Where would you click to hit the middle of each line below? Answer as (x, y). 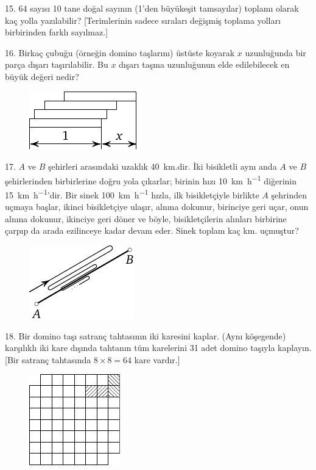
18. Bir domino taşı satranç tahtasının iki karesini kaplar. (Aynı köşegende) (146, 335)
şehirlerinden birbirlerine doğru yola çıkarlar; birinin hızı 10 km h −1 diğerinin (151, 179)
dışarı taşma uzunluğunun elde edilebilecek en (204, 64)
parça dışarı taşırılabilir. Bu (57, 64)
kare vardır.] (157, 359)
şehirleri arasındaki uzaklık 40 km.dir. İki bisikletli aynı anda (162, 166)
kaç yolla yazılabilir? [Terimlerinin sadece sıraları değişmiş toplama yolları (143, 20)
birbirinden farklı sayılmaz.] (57, 32)
